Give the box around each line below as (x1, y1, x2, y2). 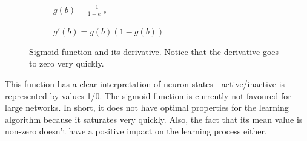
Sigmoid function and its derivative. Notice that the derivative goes (29, 45, 279, 57)
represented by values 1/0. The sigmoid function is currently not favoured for (5, 89, 291, 102)
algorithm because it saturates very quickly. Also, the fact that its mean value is (5, 113, 303, 125)
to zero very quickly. (29, 57, 104, 70)
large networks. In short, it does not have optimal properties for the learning (5, 101, 289, 114)
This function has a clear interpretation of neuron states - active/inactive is (5, 77, 285, 90)
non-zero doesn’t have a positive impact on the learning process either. (5, 125, 267, 137)
